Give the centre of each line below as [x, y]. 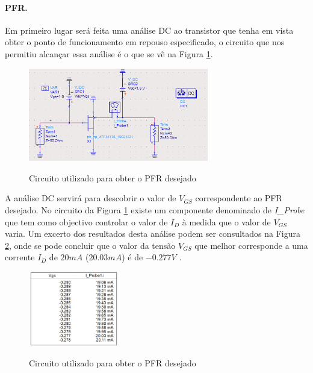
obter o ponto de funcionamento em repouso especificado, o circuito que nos [145, 42]
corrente [20, 257]
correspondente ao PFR [239, 198]
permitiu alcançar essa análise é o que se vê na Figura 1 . [109, 53]
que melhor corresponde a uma [251, 245]
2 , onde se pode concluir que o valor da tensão [90, 245]
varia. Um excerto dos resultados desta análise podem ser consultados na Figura [153, 234]
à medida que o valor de [226, 221]
